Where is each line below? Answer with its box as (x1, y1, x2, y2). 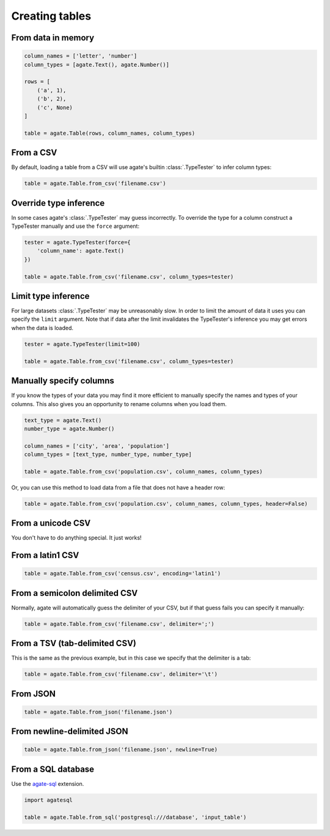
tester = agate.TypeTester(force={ (24, 239, 131, 246)
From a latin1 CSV (11, 550, 79, 560)
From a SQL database (11, 764, 95, 774)
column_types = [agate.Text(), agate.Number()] (24, 61, 169, 68)
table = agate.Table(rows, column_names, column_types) (24, 129, 196, 137)
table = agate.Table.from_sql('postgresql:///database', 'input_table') (24, 813, 247, 821)
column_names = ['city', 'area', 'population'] (24, 442, 169, 450)
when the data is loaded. (11, 324, 73, 331)
